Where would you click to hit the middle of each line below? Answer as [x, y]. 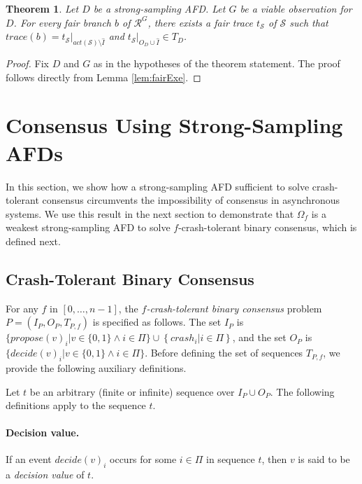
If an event [29, 459]
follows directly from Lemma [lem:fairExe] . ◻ [103, 77]
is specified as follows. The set [157, 322]
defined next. [33, 241]
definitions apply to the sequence [76, 405]
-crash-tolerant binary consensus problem [234, 308]
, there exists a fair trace [201, 22]
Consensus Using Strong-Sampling [174, 125]
